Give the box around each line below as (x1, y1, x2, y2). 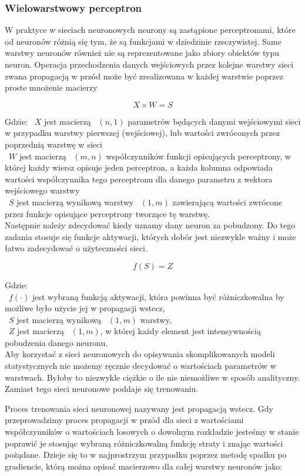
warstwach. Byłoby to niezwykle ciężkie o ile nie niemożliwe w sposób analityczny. (5, 371, 300, 383)
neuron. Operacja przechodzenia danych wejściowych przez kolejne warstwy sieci (5, 58, 294, 70)
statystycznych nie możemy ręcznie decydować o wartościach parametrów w (5, 360, 276, 372)
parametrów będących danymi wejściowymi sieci (128, 115, 301, 127)
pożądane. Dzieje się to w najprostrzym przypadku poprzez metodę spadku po (5, 448, 287, 461)
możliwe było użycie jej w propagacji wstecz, (5, 302, 165, 314)
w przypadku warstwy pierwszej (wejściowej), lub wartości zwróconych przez (5, 127, 280, 139)
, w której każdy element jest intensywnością (100, 325, 261, 337)
